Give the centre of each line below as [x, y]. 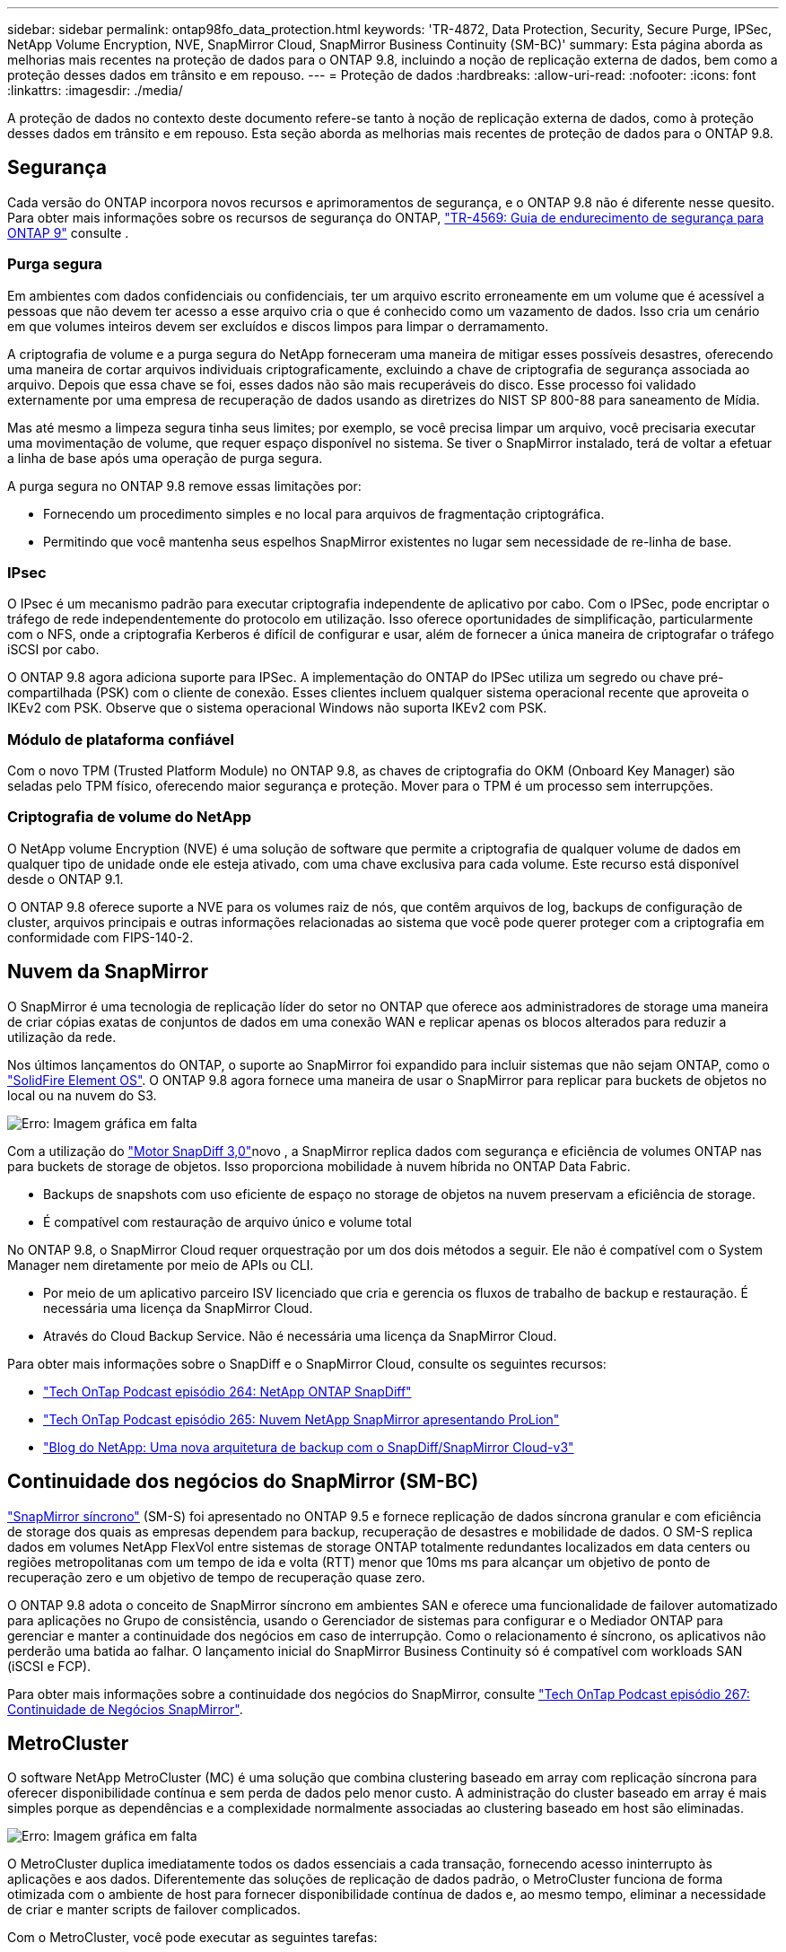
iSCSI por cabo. [53, 650]
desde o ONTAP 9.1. [65, 879]
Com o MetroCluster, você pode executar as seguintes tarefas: [192, 1938]
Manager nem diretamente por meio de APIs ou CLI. [161, 1265]
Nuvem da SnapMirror [108, 972]
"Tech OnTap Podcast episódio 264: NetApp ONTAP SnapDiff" [227, 1391]
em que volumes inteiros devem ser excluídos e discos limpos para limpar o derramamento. [278, 326]
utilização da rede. [62, 1037]
